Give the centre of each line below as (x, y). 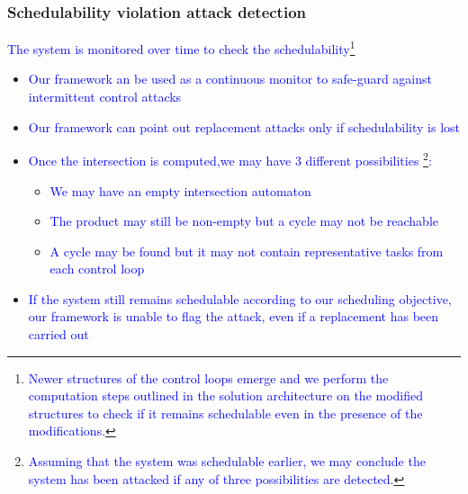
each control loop (97, 269)
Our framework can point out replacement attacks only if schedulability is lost (244, 126)
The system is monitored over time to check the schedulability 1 (181, 47)
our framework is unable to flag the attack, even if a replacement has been (234, 316)
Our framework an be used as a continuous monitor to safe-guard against (230, 79)
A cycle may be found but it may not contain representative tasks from (247, 251)
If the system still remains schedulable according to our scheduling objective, (240, 298)
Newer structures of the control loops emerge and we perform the (208, 377)
